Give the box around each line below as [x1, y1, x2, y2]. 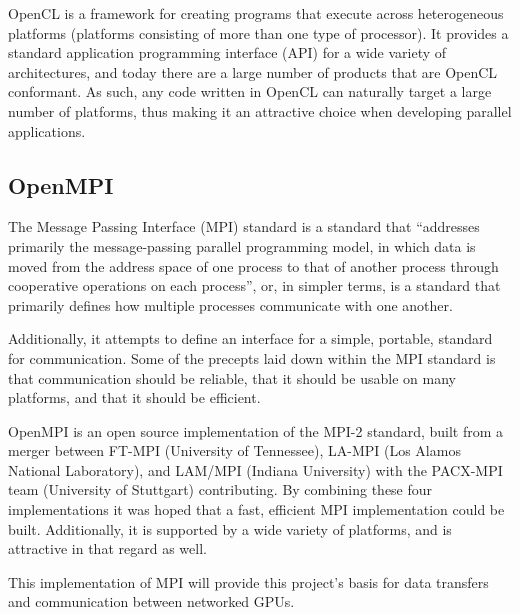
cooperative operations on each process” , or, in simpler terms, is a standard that [8, 275, 501, 296]
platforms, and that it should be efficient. [8, 387, 261, 408]
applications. [8, 120, 86, 141]
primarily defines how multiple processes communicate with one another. [8, 294, 453, 315]
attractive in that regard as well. [8, 538, 207, 559]
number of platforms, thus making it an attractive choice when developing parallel [8, 100, 512, 121]
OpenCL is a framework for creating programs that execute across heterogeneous [8, 3, 504, 23]
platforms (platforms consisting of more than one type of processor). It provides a [8, 22, 509, 43]
